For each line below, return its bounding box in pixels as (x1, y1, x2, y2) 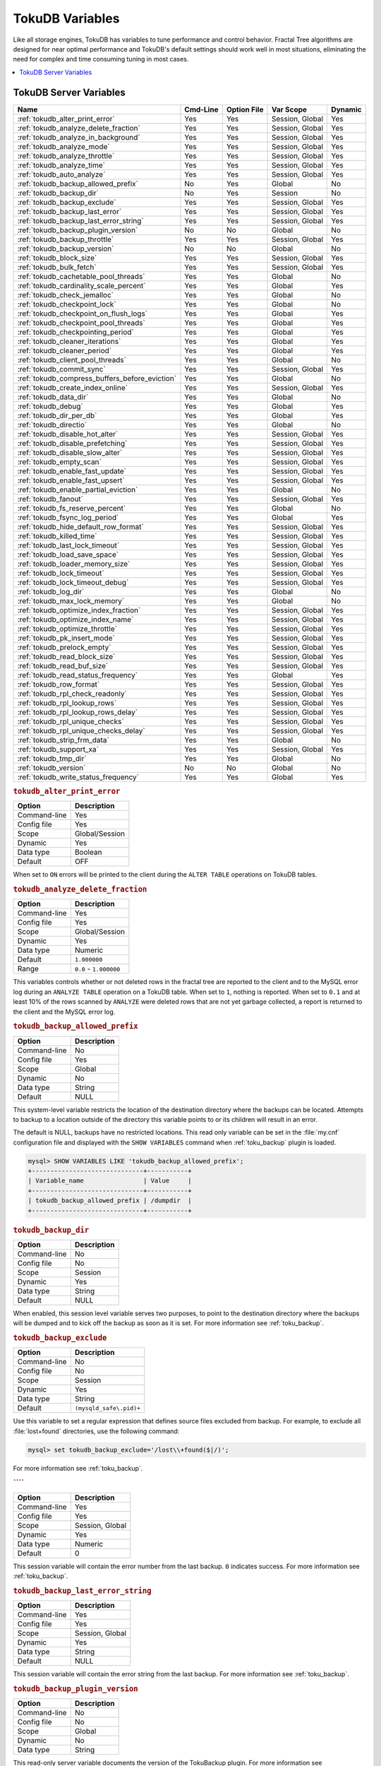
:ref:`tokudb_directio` (17, 420, 87, 429)
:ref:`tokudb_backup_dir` (17, 188, 99, 198)
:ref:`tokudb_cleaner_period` (17, 345, 112, 355)
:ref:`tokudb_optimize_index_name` (17, 615, 134, 624)
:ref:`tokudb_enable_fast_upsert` (17, 475, 125, 485)
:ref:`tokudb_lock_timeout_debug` (17, 577, 129, 587)
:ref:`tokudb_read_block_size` (17, 651, 116, 661)
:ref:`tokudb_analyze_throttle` (17, 150, 115, 160)
